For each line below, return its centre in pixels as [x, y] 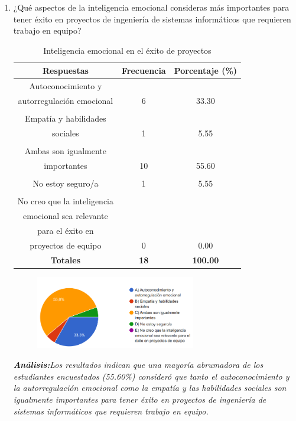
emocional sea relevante [66, 215]
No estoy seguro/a [66, 183]
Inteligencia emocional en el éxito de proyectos [127, 50]
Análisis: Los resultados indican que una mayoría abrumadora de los [138, 365]
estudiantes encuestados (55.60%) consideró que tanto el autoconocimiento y [151, 376]
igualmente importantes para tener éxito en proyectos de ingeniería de [140, 399]
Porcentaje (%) [206, 71]
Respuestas [65, 71]
